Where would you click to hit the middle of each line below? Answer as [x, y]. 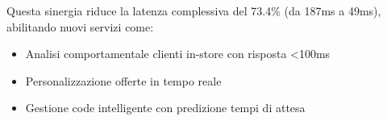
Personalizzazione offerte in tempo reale [123, 80]
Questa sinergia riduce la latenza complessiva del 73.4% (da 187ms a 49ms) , [194, 10]
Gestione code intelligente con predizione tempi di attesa [165, 108]
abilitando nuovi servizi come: [80, 26]
